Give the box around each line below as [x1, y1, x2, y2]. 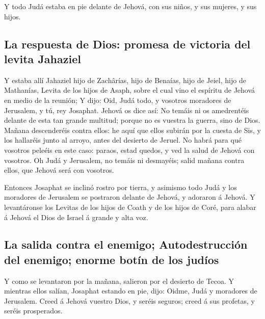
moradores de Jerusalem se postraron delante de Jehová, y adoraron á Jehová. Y [4, 192, 255, 202]
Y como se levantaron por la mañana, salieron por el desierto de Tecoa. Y [4, 275, 234, 286]
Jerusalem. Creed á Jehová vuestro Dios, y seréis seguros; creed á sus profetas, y [4, 295, 255, 306]
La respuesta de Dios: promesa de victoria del [4, 36, 251, 51]
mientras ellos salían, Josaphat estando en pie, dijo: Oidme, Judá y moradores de [4, 285, 257, 296]
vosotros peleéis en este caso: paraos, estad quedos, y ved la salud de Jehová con [4, 144, 255, 155]
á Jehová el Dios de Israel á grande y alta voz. [4, 211, 148, 222]
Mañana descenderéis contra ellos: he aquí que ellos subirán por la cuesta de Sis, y [4, 124, 261, 135]
